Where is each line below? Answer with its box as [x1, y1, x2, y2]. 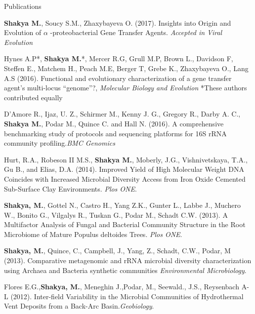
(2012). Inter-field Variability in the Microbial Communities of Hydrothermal [10, 291, 244, 301]
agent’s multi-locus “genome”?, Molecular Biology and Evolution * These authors [4, 82, 247, 93]
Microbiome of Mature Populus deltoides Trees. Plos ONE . [4, 229, 182, 239]
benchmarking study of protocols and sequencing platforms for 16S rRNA [4, 128, 227, 138]
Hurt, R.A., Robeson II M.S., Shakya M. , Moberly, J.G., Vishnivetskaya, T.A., [4, 154, 248, 164]
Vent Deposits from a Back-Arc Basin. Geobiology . [4, 301, 154, 311]
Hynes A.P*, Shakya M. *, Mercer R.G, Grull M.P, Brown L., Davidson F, [4, 53, 233, 64]
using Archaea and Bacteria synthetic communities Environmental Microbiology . [4, 265, 247, 275]
